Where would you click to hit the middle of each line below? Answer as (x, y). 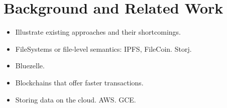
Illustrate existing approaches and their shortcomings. (98, 32)
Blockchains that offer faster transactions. (79, 82)
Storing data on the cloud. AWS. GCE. (76, 99)
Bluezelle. (30, 66)
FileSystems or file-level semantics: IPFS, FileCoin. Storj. (103, 48)
